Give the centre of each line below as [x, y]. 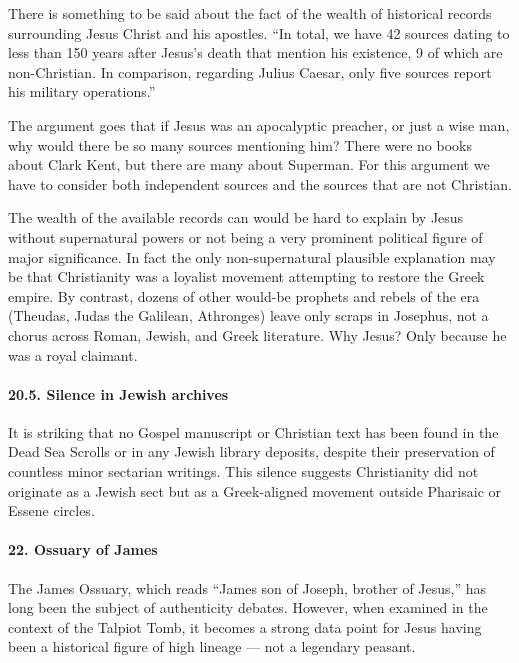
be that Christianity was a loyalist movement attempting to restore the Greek [246, 276]
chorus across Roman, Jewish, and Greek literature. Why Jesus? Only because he [257, 334]
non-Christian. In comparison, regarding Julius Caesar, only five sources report [250, 71]
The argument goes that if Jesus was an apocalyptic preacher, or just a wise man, [259, 124]
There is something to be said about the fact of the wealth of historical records [250, 13]
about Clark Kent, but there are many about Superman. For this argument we [249, 164]
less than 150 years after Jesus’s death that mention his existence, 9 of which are [255, 52]
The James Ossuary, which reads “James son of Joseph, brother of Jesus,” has [247, 587]
